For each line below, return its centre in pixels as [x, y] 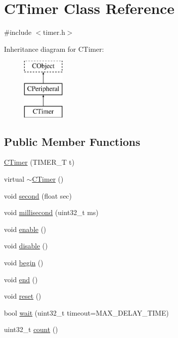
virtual [14, 179]
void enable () [25, 229]
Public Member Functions [72, 141]
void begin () [24, 263]
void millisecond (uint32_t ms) [51, 212]
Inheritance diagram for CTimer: [54, 49]
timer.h [54, 32]
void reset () [23, 296]
